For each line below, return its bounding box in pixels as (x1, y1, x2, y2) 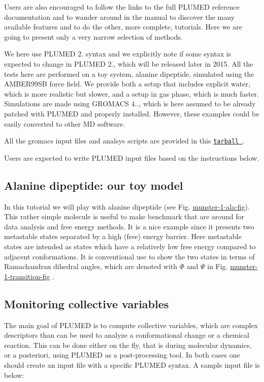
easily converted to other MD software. (4, 118, 125, 129)
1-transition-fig (4, 271, 50, 281)
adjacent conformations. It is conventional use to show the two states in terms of (4, 251, 255, 261)
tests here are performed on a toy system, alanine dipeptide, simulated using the (4, 68, 254, 79)
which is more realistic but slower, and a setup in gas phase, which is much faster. (4, 88, 259, 99)
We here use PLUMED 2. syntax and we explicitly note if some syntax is (4, 48, 232, 59)
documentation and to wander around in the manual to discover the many (4, 11, 235, 22)
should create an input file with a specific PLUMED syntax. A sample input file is (4, 359, 260, 370)
